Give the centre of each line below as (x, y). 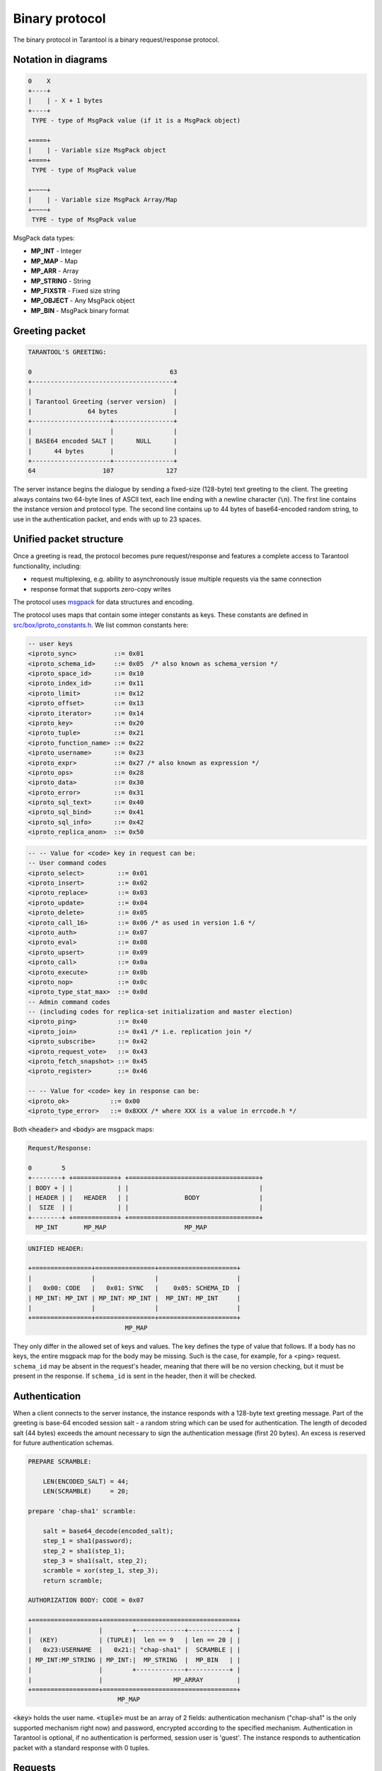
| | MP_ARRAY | (134, 1680)
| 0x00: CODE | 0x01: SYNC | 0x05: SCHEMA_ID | (134, 1288)
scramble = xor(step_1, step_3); (101, 1571)
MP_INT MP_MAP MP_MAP (122, 1228)
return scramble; (73, 1580)
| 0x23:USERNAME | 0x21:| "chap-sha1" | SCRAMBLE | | (134, 1650)
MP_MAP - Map (54, 261)
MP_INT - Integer (56, 251)
